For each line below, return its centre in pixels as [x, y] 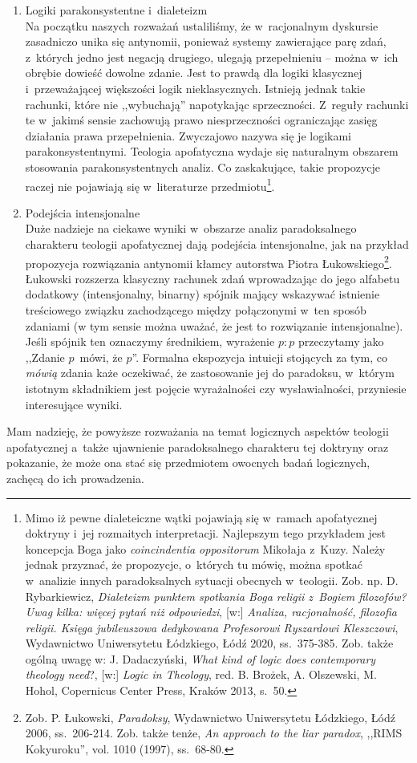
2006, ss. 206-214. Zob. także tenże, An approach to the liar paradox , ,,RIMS [214, 733]
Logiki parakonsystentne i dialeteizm [116, 10]
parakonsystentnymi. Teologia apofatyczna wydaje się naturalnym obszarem [212, 151]
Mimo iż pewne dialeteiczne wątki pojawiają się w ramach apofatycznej [201, 517]
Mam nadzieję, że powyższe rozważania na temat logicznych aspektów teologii [198, 431]
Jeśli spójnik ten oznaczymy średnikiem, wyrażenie [150, 341]
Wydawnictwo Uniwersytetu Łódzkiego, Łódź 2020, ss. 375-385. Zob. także [209, 643]
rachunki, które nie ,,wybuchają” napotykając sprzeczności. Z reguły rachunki [217, 104]
